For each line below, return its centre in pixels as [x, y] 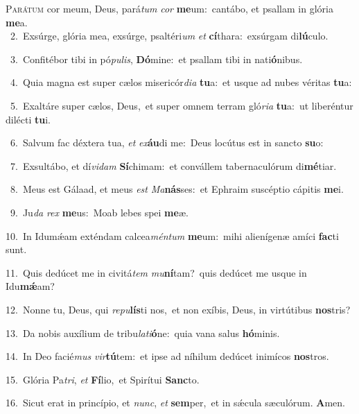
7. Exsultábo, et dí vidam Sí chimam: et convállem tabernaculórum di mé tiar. [173, 165]
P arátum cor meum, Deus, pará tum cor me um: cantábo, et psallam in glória [169, 8]
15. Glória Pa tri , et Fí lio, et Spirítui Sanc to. [103, 379]
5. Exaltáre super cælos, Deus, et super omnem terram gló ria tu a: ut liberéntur [182, 105]
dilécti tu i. [28, 119]
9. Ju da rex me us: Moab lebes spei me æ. [99, 212]
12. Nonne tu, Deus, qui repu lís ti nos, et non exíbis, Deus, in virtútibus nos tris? [178, 309]
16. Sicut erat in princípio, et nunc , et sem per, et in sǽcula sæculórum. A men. [175, 403]
